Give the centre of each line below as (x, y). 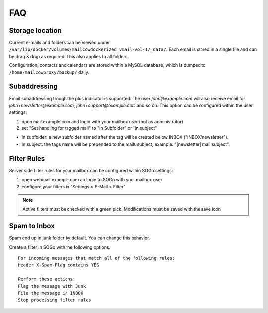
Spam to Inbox (32, 226)
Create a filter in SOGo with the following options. (60, 247)
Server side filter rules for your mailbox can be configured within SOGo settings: (91, 170)
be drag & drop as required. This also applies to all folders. (69, 56)
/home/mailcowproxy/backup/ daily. (49, 72)
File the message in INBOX (51, 293)
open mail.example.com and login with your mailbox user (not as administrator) (102, 121)
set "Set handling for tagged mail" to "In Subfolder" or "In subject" (89, 128)
